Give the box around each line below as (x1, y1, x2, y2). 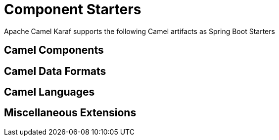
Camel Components (4, 44, 104, 57)
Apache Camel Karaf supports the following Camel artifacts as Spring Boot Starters (4, 27, 275, 35)
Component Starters (4, 1, 141, 18)
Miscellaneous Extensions (4, 106, 137, 119)
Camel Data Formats (4, 65, 106, 77)
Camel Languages (4, 86, 95, 99)
